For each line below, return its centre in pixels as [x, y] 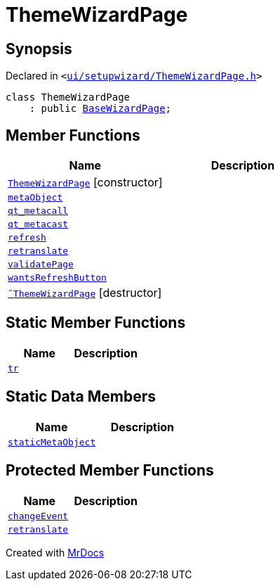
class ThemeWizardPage [68, 97]
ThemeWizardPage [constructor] [85, 183]
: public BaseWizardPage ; [100, 109]
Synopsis [39, 49]
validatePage [41, 265]
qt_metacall [38, 211]
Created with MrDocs [55, 552]
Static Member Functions [96, 323]
